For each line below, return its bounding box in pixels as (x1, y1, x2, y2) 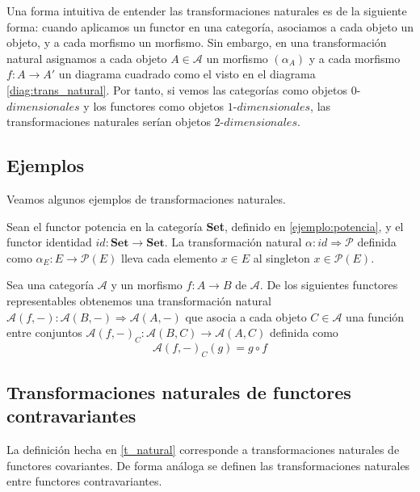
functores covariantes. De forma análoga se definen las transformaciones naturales (6, 456, 410, 473)
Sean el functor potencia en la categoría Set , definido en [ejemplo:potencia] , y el (6, 217, 404, 234)
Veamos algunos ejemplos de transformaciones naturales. (6, 190, 286, 207)
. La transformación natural (164, 233, 302, 250)
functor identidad (6, 233, 92, 250)
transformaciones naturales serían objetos (6, 113, 211, 130)
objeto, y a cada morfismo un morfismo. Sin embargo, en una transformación (6, 34, 387, 51)
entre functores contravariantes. (6, 473, 162, 490)
